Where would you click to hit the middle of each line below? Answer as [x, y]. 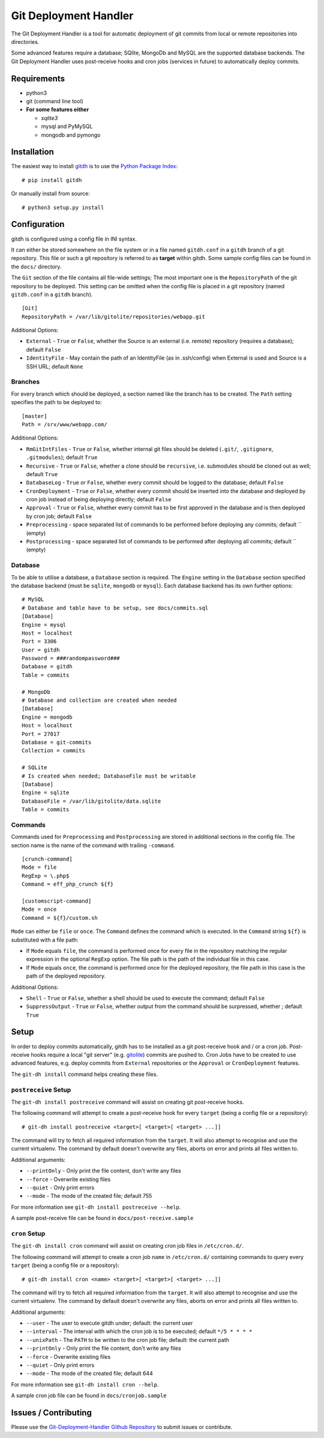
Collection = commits [53, 751]
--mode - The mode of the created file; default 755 [89, 1196]
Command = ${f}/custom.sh [60, 918]
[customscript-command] [57, 901]
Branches [25, 382]
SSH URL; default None [55, 366]
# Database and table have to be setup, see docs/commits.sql [115, 608]
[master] [34, 416]
